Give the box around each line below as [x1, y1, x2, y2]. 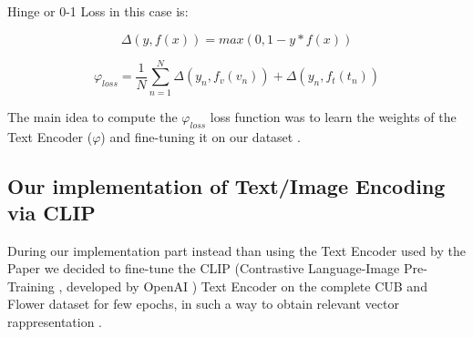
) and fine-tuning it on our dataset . [100, 127, 301, 146]
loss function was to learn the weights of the [210, 107, 457, 126]
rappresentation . [7, 312, 103, 332]
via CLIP [7, 198, 96, 226]
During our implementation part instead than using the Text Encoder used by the [7, 240, 466, 260]
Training [7, 276, 55, 295]
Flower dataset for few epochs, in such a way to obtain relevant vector [7, 294, 399, 313]
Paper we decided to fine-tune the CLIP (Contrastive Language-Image [7, 259, 400, 278]
